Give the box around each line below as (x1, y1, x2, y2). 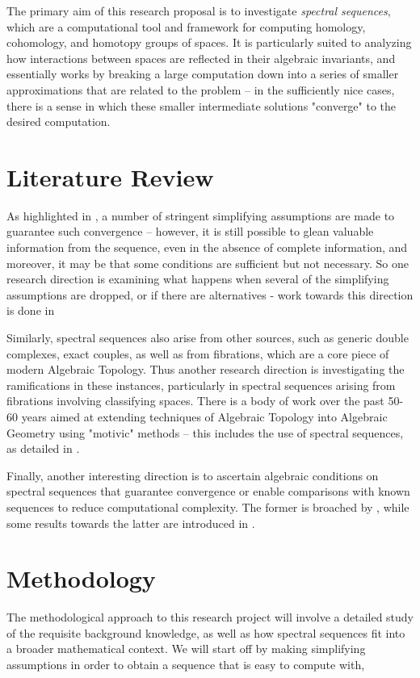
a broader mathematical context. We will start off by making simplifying (6, 640, 366, 657)
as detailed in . (6, 440, 80, 457)
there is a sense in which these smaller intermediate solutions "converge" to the (6, 97, 397, 114)
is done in (6, 302, 55, 319)
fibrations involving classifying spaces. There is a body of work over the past (6, 392, 384, 409)
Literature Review (6, 160, 214, 193)
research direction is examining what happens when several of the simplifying (6, 270, 389, 287)
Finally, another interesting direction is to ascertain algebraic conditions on (6, 467, 379, 483)
